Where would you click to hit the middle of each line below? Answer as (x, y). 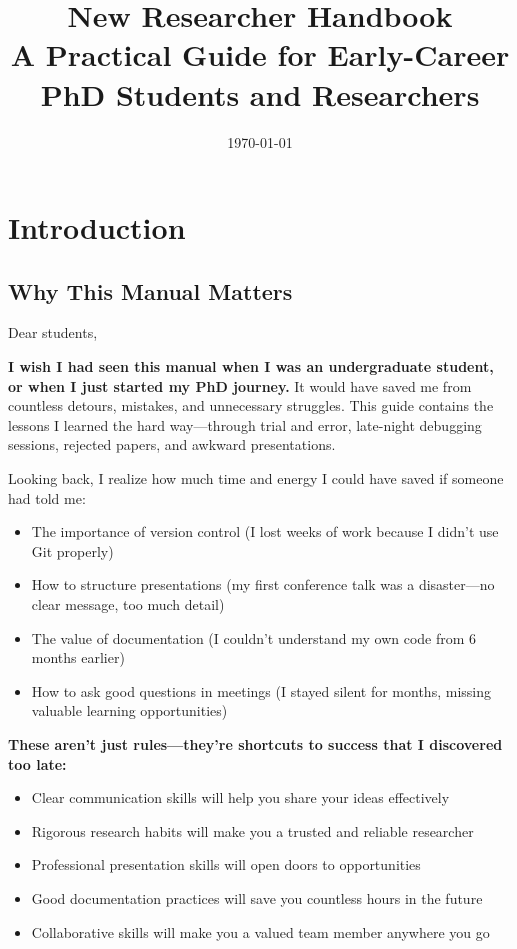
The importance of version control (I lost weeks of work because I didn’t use (265, 531)
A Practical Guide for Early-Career (260, 54)
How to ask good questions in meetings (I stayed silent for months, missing (261, 690)
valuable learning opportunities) (129, 710)
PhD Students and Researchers (260, 93)
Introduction (97, 227)
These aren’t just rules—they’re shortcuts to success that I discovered (255, 743)
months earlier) (78, 657)
